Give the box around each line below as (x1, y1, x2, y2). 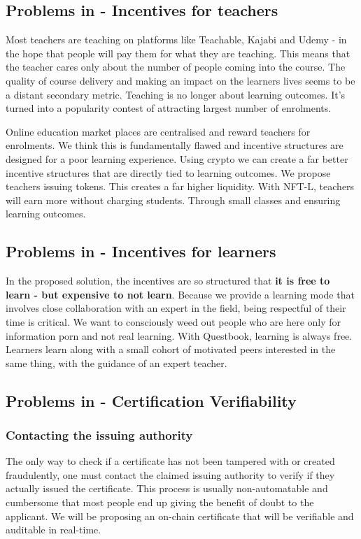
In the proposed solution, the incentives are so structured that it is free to (6, 273, 330, 288)
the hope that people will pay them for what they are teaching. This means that (6, 45, 351, 60)
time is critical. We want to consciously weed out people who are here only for (6, 314, 341, 329)
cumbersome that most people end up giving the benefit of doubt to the (6, 495, 314, 510)
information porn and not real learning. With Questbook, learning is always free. (6, 328, 353, 343)
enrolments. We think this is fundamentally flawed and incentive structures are (6, 138, 344, 152)
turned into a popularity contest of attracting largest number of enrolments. (6, 101, 332, 115)
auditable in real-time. (6, 522, 101, 537)
